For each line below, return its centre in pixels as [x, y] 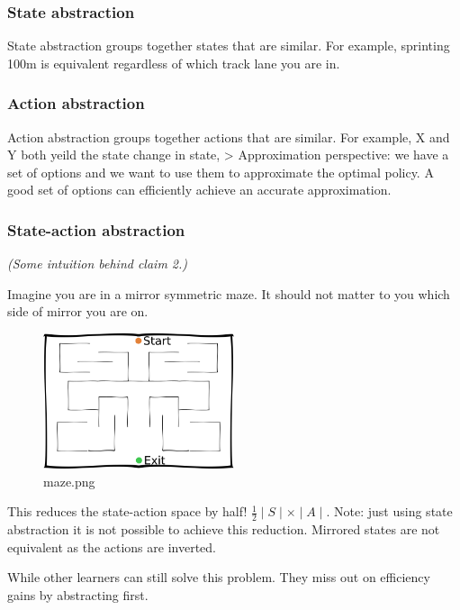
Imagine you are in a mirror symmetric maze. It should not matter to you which [229, 293]
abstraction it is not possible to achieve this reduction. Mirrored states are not [224, 529]
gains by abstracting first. [78, 595]
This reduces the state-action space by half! [127, 511]
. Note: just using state [389, 511]
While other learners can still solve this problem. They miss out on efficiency [219, 577]
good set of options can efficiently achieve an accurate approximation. [199, 190]
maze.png [69, 481]
